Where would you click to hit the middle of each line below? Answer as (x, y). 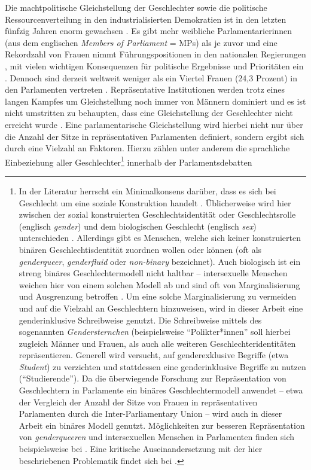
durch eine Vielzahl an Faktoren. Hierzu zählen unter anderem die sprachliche (147, 148)
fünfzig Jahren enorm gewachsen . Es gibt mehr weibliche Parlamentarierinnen (149, 31)
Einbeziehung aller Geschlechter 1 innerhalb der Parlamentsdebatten (129, 161)
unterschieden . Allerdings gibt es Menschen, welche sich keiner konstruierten (160, 238)
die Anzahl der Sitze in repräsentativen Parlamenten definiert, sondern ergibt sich (155, 136)
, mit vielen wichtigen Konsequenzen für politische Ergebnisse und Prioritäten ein (154, 65)
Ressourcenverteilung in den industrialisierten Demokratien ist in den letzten (146, 19)
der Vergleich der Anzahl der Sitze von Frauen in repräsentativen (138, 402)
